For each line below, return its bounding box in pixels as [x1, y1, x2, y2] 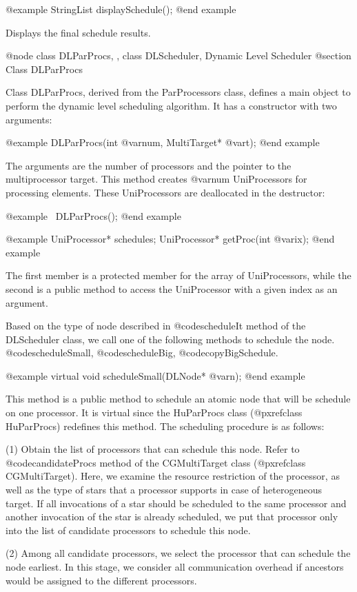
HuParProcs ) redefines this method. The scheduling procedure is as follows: [6, 418, 325, 433]
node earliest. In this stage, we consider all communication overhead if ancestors [6, 560, 344, 573]
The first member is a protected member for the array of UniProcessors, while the [6, 268, 351, 283]
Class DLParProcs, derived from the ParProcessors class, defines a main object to [6, 85, 351, 99]
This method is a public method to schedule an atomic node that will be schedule [6, 391, 351, 406]
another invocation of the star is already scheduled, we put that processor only [6, 509, 338, 524]
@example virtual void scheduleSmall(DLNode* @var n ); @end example [6, 368, 305, 382]
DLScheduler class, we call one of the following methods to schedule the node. [6, 331, 335, 346]
